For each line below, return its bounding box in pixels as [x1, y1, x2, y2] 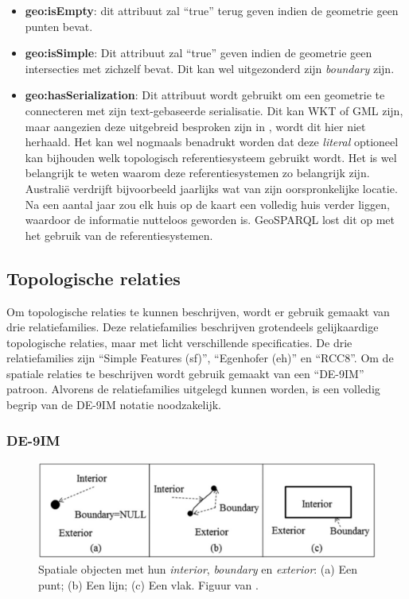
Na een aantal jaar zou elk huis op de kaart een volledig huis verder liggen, [25, 195, 390, 212]
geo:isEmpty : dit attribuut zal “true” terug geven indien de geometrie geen [25, 2, 399, 18]
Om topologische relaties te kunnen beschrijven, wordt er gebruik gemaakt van [6, 303, 390, 319]
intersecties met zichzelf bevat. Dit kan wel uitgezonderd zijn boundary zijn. [25, 60, 395, 76]
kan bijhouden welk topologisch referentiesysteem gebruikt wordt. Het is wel [25, 149, 397, 165]
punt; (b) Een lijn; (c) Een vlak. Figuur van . [38, 576, 259, 593]
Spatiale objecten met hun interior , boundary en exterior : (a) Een [38, 561, 357, 578]
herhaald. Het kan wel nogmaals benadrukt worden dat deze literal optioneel [25, 133, 399, 150]
